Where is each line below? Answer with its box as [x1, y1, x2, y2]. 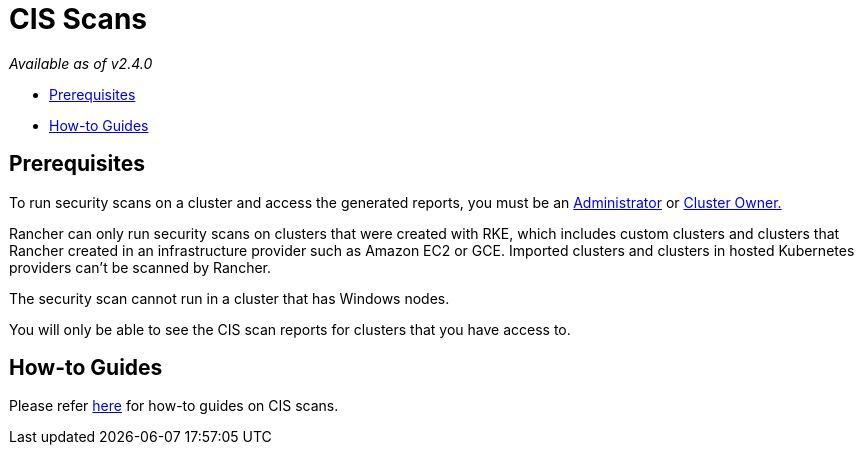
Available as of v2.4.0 [9, 54, 153, 72]
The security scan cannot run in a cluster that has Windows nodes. [9, 289, 450, 307]
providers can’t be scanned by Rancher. [9, 258, 272, 276]
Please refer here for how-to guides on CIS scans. [9, 397, 339, 415]
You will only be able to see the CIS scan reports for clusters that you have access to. [9, 320, 571, 338]
